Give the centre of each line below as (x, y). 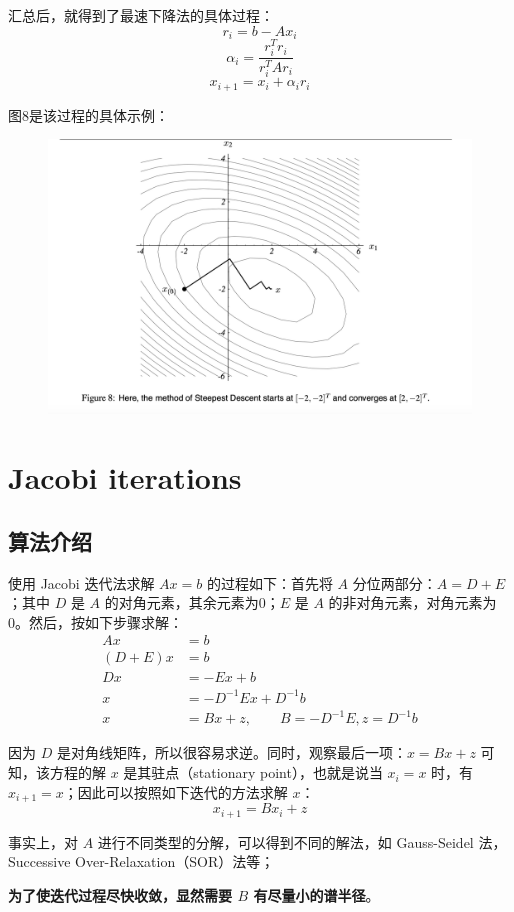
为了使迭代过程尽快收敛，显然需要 (120, 894)
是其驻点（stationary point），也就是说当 (253, 772)
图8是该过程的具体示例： (88, 114)
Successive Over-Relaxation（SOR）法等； (141, 861)
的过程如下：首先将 (269, 582)
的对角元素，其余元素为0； (192, 602)
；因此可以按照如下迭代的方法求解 (175, 791)
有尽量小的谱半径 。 (316, 894)
